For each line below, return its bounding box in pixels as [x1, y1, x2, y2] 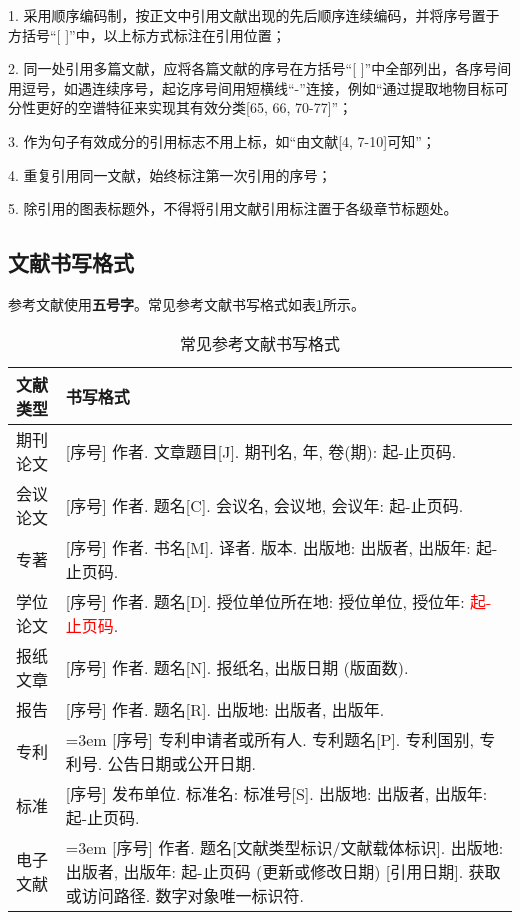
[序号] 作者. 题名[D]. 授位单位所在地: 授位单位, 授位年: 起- [65, 589, 492, 613]
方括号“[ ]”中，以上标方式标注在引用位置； [8, 24, 286, 45]
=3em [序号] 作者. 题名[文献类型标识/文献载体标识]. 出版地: [65, 835, 504, 859]
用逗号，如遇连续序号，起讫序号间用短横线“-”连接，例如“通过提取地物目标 [8, 77, 495, 98]
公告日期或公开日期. [107, 751, 256, 775]
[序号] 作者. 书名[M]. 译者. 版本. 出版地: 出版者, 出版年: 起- [65, 535, 498, 559]
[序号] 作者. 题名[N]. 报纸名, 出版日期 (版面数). [65, 655, 409, 679]
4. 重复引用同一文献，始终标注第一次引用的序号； [8, 164, 332, 185]
